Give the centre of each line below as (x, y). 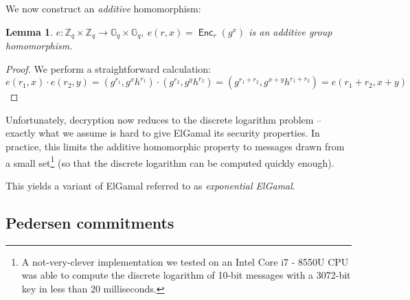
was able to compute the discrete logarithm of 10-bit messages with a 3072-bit (186, 275)
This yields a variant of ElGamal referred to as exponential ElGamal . (150, 185)
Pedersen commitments (90, 222)
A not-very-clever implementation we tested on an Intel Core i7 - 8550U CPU (185, 261)
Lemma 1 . (30, 31)
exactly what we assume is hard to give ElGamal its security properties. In (163, 133)
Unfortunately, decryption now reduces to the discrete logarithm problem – (164, 119)
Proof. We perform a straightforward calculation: (108, 68)
